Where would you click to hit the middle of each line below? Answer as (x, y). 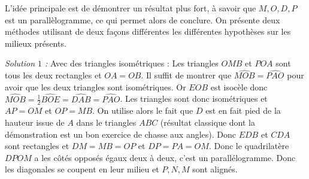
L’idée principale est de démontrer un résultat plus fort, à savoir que (131, 8)
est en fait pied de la (243, 110)
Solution (20, 63)
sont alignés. (215, 169)
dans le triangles (106, 122)
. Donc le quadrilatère (249, 146)
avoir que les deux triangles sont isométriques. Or (96, 87)
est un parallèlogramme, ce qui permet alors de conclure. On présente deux (143, 19)
